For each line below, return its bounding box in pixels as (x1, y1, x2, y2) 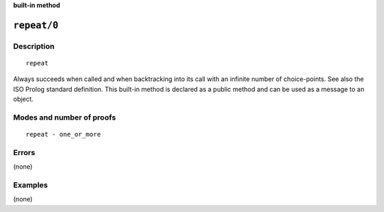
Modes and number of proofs (13, 112, 117, 122)
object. (13, 95, 34, 103)
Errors (13, 147, 36, 157)
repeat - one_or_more (26, 130, 101, 139)
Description (13, 41, 55, 51)
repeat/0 (13, 19, 59, 31)
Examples (13, 180, 48, 190)
